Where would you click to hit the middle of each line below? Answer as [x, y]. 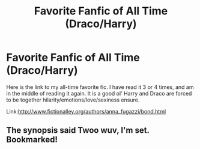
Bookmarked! [32, 140]
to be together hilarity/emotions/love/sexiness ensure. [73, 100]
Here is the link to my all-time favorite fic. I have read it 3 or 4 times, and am [100, 87]
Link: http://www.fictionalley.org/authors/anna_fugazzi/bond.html [86, 111]
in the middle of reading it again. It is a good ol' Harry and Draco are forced [99, 93]
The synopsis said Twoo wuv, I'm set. [78, 130]
